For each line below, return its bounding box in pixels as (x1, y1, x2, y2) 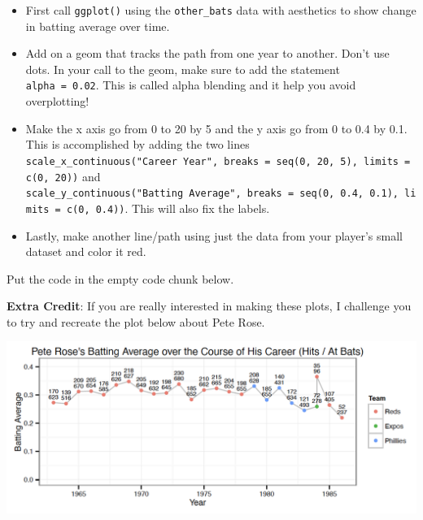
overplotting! (25, 93, 89, 110)
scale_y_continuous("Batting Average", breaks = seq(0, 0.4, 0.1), (25, 188, 399, 200)
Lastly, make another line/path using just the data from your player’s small (25, 227, 403, 244)
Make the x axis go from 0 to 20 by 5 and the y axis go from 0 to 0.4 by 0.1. (25, 119, 408, 136)
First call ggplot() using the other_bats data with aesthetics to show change (25, 2, 416, 18)
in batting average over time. (25, 17, 170, 34)
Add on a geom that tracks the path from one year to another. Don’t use (25, 45, 390, 62)
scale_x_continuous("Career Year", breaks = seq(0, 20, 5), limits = (25, 155, 411, 167)
